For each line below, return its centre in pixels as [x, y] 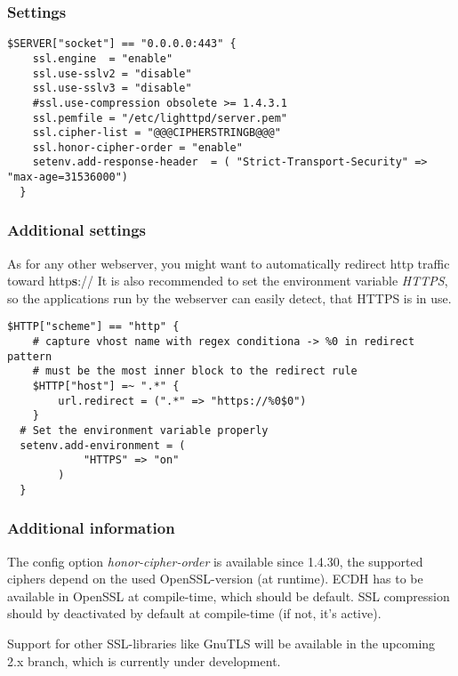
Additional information [91, 528]
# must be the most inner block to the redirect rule [195, 371]
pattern [30, 356]
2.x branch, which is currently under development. [144, 660]
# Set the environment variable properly [144, 431]
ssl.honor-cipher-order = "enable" [137, 147]
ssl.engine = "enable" [103, 58]
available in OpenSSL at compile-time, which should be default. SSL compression [229, 596]
